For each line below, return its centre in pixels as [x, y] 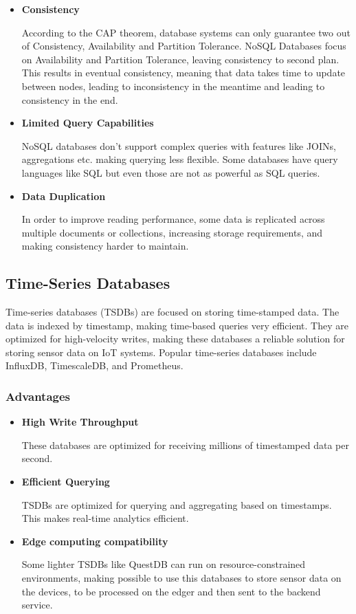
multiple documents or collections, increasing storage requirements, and [172, 232]
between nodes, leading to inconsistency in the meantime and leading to [173, 86]
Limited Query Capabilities [88, 123]
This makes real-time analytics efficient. [105, 518]
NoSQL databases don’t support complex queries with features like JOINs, [179, 145]
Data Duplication [64, 196]
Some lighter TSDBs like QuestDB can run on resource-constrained [164, 564]
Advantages [38, 396]
